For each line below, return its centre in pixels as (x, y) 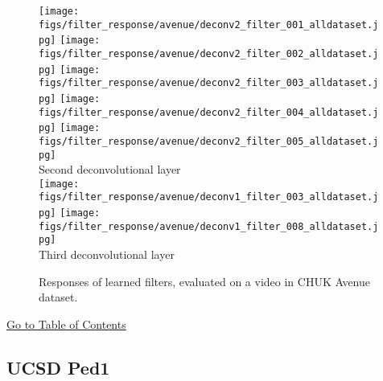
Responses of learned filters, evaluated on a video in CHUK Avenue (205, 281)
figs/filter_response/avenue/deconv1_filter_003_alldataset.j (209, 197)
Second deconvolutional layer (110, 169)
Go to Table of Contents (66, 324)
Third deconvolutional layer (107, 254)
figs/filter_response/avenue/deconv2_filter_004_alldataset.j (209, 112)
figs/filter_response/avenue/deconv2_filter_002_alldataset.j (209, 53)
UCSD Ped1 (58, 367)
